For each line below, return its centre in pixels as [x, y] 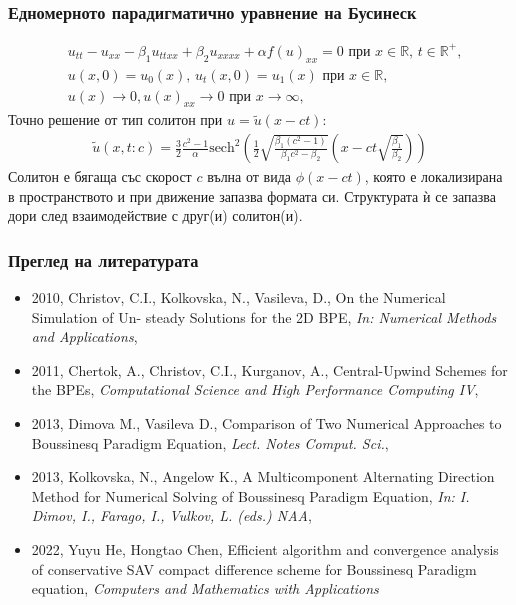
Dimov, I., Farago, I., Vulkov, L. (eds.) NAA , [171, 515]
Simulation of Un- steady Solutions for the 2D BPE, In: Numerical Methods [264, 316]
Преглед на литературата [103, 259]
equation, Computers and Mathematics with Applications [205, 588]
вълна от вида [249, 176]
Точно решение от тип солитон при [115, 119]
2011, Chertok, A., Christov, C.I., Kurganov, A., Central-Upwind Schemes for [269, 369]
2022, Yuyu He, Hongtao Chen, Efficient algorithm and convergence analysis [265, 548]
